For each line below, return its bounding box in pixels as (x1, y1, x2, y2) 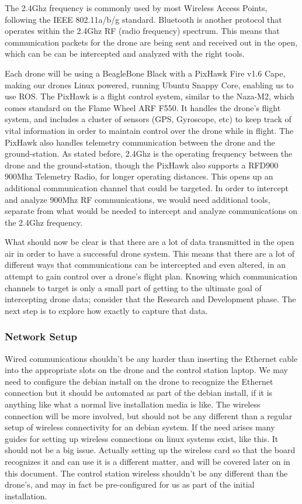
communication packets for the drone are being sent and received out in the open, (5, 36, 298, 48)
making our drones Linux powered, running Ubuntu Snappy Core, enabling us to (5, 78, 294, 91)
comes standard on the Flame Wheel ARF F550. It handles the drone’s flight (5, 101, 281, 113)
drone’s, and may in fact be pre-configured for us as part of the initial (5, 478, 255, 491)
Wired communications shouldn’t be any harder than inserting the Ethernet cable (5, 352, 298, 364)
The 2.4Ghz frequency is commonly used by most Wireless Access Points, (5, 2, 268, 13)
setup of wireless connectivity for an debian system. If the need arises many (5, 421, 275, 433)
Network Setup (5, 329, 77, 344)
